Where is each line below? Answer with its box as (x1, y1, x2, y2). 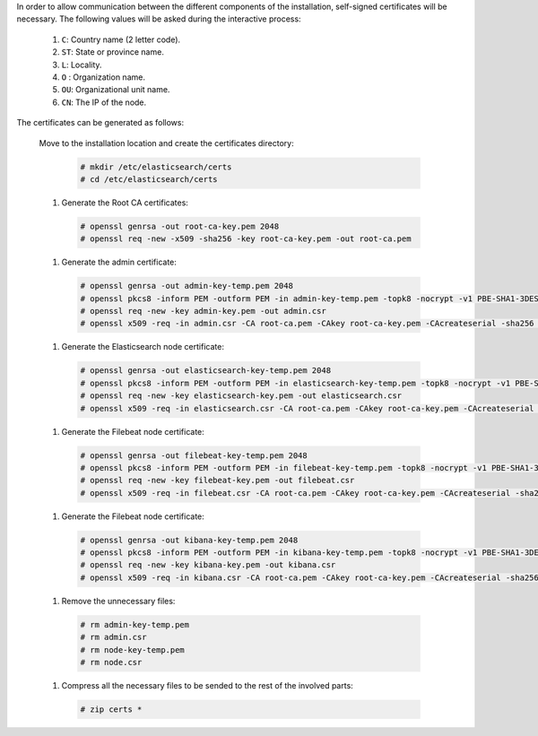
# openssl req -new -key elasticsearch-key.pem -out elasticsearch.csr (80, 391, 403, 401)
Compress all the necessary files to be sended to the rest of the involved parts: (61, 680, 353, 690)
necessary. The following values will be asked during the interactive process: (16, 13, 301, 24)
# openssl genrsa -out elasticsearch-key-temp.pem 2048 (80, 366, 332, 376)
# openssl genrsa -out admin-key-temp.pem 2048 (80, 281, 293, 291)
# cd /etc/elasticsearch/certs (80, 174, 219, 184)
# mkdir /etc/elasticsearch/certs (80, 161, 232, 172)
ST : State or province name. (61, 47, 165, 57)
